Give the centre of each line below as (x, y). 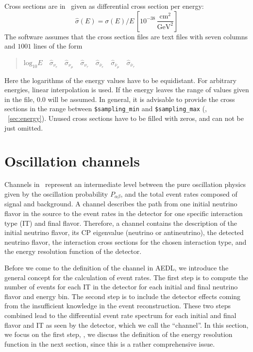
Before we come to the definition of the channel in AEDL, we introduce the (117, 268)
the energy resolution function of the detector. (73, 251)
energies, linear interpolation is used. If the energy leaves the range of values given (127, 90)
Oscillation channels (72, 161)
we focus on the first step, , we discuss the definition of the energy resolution (118, 334)
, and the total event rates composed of (179, 193)
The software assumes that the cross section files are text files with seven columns (126, 36)
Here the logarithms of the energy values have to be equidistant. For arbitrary (120, 80)
